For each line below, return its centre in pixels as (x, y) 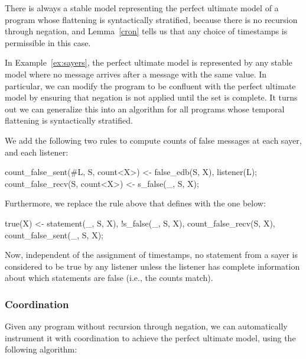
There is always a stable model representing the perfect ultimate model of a (142, 8)
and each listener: (37, 152)
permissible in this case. (48, 42)
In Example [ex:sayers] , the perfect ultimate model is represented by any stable (149, 62)
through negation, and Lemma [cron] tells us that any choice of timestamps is (146, 31)
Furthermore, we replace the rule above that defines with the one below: (135, 203)
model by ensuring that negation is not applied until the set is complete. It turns (151, 97)
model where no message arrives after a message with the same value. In (136, 74)
